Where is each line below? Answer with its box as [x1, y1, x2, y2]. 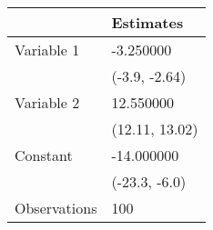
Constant [15, 145, 73, 165]
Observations [15, 197, 97, 218]
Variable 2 [15, 92, 80, 113]
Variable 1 [15, 39, 80, 60]
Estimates [111, 12, 184, 33]
